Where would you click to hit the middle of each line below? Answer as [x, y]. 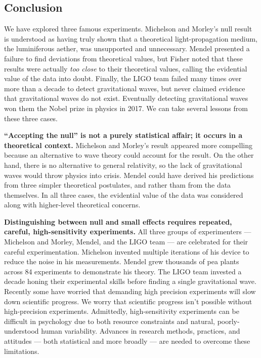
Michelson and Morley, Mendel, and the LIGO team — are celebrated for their [126, 242]
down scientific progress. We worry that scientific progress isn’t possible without [128, 301]
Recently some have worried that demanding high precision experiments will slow [130, 291]
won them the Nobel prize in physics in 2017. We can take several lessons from [126, 108]
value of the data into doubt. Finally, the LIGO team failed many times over [123, 78]
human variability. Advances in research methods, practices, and [141, 331]
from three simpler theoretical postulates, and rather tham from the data [118, 185]
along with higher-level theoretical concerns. [72, 205]
